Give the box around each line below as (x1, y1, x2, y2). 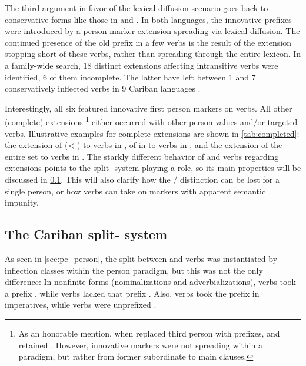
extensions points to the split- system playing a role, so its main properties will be (5, 162, 301, 174)
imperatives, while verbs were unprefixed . (5, 298, 157, 311)
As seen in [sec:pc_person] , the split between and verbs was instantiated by (5, 252, 278, 264)
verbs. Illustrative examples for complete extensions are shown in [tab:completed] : (5, 127, 300, 139)
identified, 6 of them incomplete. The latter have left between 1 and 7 (5, 70, 256, 83)
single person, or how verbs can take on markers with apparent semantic (5, 184, 266, 197)
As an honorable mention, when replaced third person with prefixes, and (18, 327, 280, 339)
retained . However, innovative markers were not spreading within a (18, 338, 262, 351)
